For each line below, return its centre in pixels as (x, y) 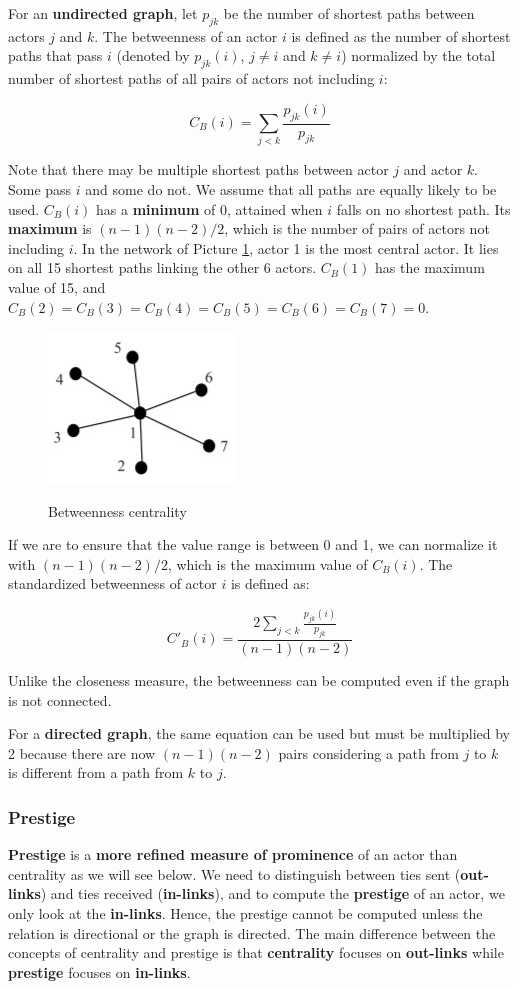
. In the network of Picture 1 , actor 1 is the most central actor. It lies (286, 247)
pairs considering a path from (368, 752)
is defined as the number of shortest (401, 35)
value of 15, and (57, 286)
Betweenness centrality (117, 510)
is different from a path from (96, 772)
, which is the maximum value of (267, 563)
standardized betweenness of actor (112, 583)
